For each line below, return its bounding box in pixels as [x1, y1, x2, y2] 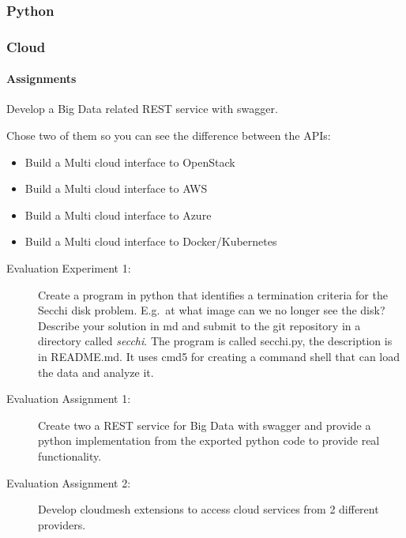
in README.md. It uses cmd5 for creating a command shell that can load [38, 348, 400, 365]
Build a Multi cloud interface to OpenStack [24, 153, 235, 170]
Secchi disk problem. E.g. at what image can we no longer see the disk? [38, 302, 385, 318]
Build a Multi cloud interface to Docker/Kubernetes [24, 233, 277, 250]
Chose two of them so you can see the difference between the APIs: [6, 127, 331, 144]
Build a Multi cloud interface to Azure [24, 206, 212, 223]
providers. [38, 516, 86, 532]
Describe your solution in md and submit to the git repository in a [38, 317, 361, 333]
